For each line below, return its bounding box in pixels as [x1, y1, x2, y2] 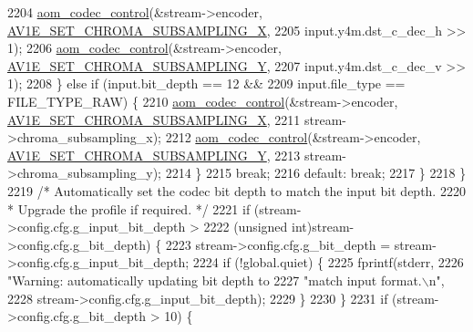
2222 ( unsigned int [203, 217, 307, 236]
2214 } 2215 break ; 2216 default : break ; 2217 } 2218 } [165, 163, 467, 182]
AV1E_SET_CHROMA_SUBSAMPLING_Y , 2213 [7, 145, 301, 164]
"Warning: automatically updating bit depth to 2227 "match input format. [7, 270, 422, 289]
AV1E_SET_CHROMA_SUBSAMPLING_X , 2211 [7, 109, 301, 129]
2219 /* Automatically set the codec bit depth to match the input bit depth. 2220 [7, 181, 466, 200]
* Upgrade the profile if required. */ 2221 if [7, 199, 251, 218]
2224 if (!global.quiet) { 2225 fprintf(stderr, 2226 [192, 253, 464, 272]
